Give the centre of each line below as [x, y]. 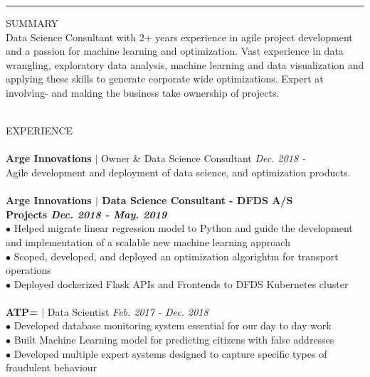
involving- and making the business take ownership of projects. [143, 92]
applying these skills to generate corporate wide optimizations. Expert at [165, 79]
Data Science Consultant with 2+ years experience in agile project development [179, 37]
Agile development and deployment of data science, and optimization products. [178, 172]
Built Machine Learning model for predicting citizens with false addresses [174, 340]
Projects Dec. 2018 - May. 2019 [86, 214]
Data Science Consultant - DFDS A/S [197, 200]
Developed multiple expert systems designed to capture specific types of [170, 353]
